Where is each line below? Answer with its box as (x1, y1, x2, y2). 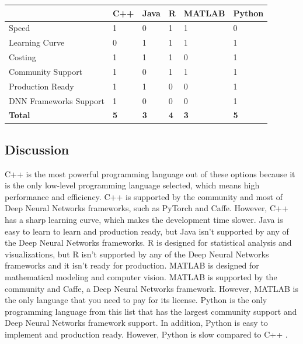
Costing (9, 51, 36, 63)
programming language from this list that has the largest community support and (5, 305, 297, 317)
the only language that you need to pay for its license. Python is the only (5, 294, 267, 306)
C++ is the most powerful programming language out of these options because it (5, 167, 295, 180)
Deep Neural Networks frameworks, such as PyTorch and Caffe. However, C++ (5, 202, 288, 214)
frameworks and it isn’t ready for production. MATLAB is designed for (5, 259, 259, 271)
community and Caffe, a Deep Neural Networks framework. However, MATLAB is (5, 282, 298, 294)
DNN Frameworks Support (9, 94, 105, 106)
